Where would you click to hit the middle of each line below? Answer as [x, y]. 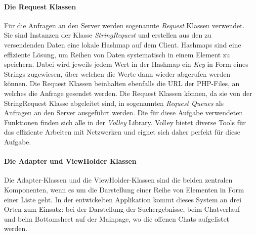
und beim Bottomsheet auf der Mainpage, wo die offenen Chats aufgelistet [117, 218]
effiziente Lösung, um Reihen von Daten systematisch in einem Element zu [117, 54]
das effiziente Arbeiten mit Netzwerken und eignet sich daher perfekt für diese [122, 132]
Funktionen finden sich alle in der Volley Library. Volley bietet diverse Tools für [125, 122]
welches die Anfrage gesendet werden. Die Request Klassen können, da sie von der [128, 93]
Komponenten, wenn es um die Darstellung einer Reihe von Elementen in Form [124, 189]
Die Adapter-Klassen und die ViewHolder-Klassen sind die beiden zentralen [118, 180]
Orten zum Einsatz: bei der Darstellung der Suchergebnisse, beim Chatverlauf [122, 209]
